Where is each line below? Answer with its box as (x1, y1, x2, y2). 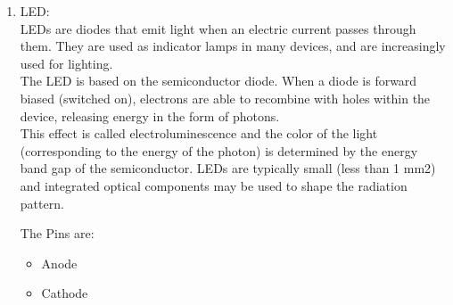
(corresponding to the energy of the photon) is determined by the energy (20, 141, 418, 160)
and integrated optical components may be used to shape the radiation (20, 176, 408, 194)
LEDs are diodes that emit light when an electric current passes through (20, 19, 416, 37)
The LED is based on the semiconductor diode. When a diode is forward (20, 71, 417, 90)
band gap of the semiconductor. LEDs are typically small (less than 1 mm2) (20, 159, 436, 177)
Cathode (41, 284, 88, 302)
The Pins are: (20, 224, 95, 243)
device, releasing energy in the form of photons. (20, 106, 280, 125)
